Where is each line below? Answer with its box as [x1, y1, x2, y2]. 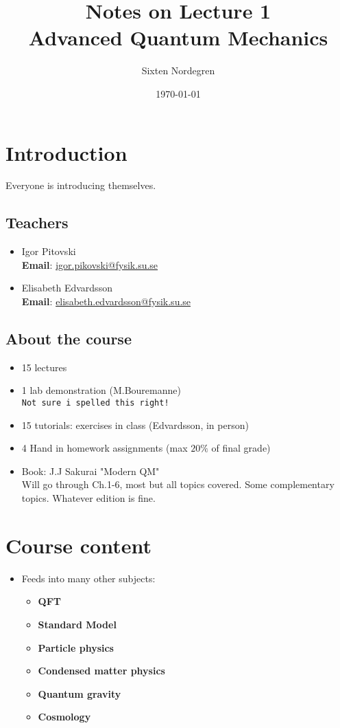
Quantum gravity [38, 686, 121, 701]
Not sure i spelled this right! [21, 398, 169, 408]
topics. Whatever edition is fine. [21, 491, 156, 505]
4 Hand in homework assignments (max [21, 441, 188, 455]
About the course [5, 328, 132, 349]
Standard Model [38, 617, 117, 631]
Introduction [5, 138, 127, 166]
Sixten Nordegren [141, 63, 215, 78]
